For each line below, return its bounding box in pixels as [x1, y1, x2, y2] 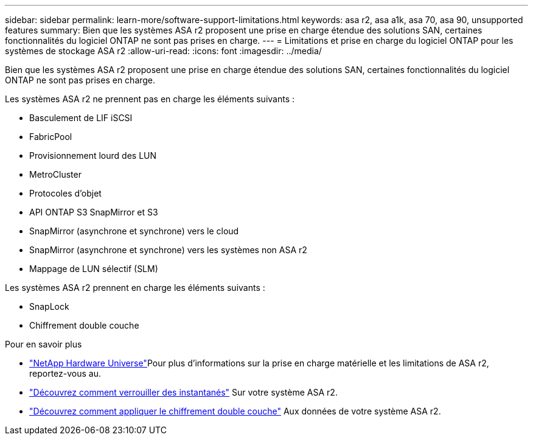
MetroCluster [29, 169, 82, 180]
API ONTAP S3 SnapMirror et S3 [29, 207, 158, 217]
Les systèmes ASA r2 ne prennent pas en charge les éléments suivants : [5, 94, 295, 104]
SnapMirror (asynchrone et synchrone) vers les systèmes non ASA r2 [29, 245, 307, 255]
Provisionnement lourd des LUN [29, 150, 157, 161]
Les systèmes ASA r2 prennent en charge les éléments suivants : [5, 282, 265, 293]
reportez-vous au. [29, 368, 101, 379]
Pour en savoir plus [5, 339, 82, 349]
